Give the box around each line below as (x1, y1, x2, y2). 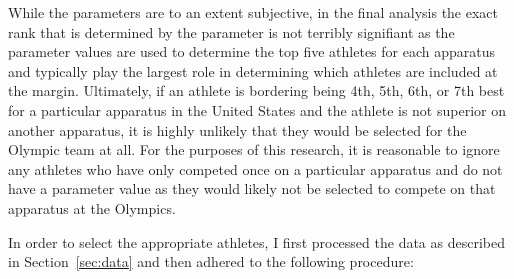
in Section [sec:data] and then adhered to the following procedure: (8, 251, 414, 272)
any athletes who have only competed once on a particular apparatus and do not (8, 158, 503, 179)
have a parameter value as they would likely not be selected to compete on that (8, 178, 496, 199)
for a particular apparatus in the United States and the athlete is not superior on (8, 99, 506, 120)
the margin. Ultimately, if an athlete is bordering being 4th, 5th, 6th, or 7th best (8, 80, 505, 101)
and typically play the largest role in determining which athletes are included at (8, 60, 498, 81)
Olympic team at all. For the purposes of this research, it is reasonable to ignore (8, 139, 500, 160)
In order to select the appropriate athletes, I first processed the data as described (8, 231, 505, 252)
